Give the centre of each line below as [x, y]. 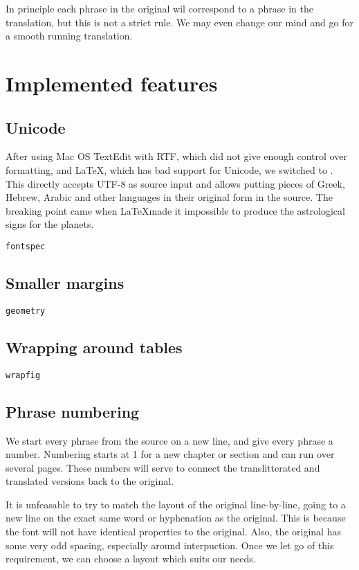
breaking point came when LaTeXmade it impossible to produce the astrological [175, 210]
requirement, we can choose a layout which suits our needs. [131, 559]
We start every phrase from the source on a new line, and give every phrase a [169, 440]
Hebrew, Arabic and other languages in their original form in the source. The [169, 197]
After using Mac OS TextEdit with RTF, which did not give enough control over [176, 156]
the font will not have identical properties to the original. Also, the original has [173, 532]
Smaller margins [65, 282]
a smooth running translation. [69, 36]
